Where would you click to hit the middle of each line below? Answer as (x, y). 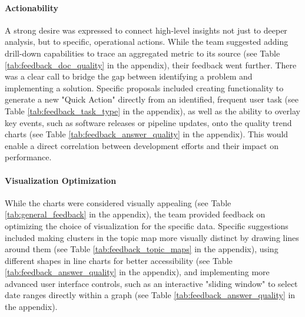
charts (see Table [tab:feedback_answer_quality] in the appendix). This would (147, 134)
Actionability (32, 7)
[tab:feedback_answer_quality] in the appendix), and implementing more (137, 272)
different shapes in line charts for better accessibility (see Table (119, 260)
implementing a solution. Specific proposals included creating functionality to (144, 87)
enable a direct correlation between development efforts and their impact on (142, 145)
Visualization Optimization (61, 180)
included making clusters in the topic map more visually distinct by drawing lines (152, 237)
